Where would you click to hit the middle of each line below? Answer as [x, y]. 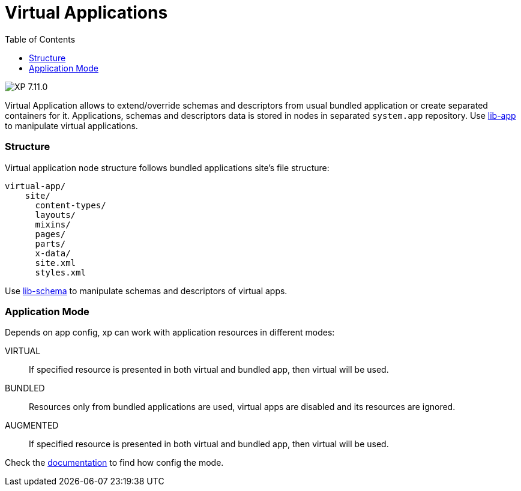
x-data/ [53, 253]
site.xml [56, 263]
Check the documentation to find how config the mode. [114, 463]
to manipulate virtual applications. [71, 125]
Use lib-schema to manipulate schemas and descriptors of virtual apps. [146, 291]
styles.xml [60, 272]
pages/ [50, 234]
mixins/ [53, 224]
